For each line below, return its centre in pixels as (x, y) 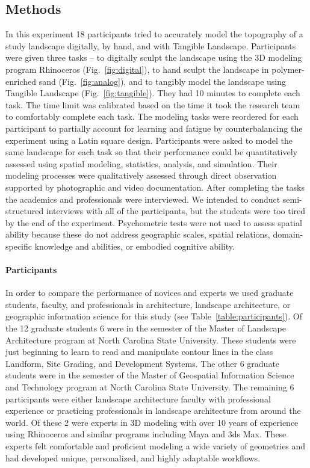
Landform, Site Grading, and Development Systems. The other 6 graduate (143, 363)
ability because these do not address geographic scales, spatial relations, (138, 234)
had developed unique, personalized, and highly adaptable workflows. (133, 457)
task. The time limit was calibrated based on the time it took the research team (153, 104)
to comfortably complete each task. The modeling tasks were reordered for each (152, 116)
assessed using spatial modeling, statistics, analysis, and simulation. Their (141, 163)
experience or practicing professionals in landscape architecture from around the (153, 411)
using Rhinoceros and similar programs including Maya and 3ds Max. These (146, 434)
